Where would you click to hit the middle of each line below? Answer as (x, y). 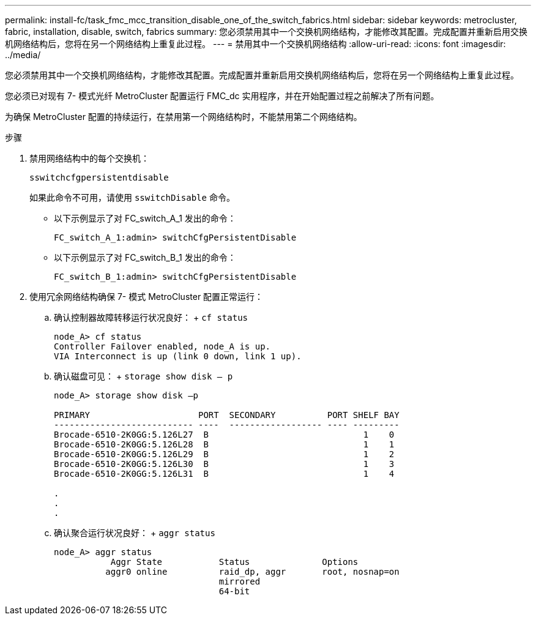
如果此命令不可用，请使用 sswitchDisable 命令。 (132, 197)
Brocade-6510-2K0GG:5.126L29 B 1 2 (224, 454)
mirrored (240, 581)
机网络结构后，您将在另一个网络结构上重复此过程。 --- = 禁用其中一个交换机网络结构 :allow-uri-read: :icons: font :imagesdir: (255, 44)
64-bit (234, 591)
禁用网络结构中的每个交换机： (89, 158)
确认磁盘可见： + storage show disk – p (143, 376)
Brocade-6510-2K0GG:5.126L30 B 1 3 (224, 464)
